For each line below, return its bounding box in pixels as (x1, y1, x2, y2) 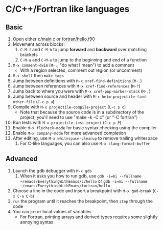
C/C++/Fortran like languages (5, 3, 130, 15)
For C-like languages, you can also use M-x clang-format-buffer (20, 141, 150, 146)
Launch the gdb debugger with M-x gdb (12, 168, 92, 173)
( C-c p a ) (36, 99, 55, 104)
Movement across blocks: (12, 41, 65, 47)
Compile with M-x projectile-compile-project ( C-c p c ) (12, 104, 126, 110)
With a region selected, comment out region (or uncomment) (20, 67, 142, 73)
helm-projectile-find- (101, 94, 148, 99)
